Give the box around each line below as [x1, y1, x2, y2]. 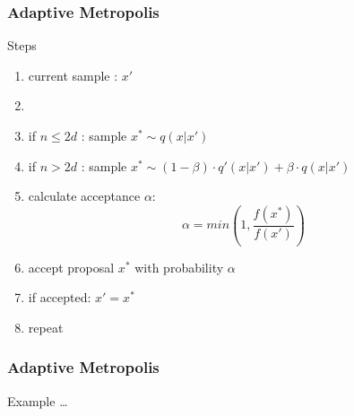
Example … [7, 391, 68, 410]
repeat [28, 317, 64, 336]
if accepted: [28, 288, 91, 307]
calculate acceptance [28, 186, 141, 205]
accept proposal [28, 257, 115, 276]
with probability [134, 257, 224, 276]
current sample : [28, 65, 118, 84]
